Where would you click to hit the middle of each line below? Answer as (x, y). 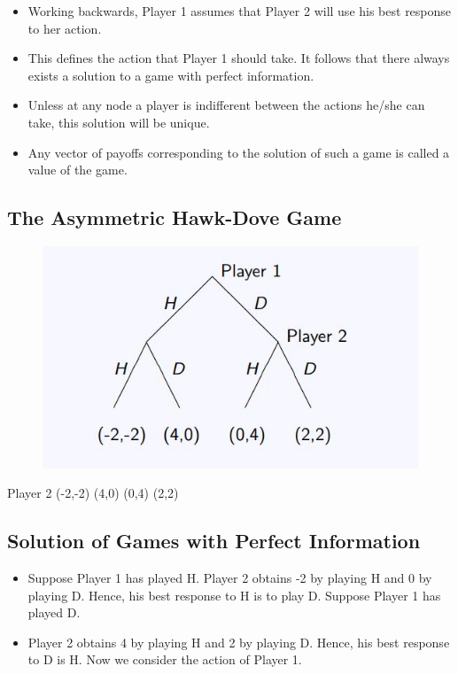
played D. (54, 612)
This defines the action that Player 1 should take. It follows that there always (239, 58)
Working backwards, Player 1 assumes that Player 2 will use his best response (240, 11)
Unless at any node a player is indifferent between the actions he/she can (226, 105)
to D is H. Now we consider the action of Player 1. (165, 659)
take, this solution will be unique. (119, 122)
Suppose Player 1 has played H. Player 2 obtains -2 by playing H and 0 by (230, 578)
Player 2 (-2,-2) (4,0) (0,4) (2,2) (93, 493)
